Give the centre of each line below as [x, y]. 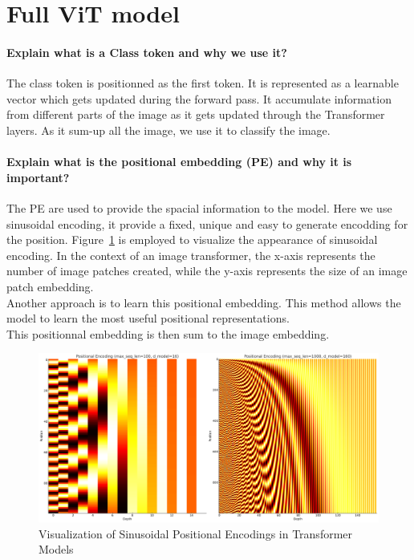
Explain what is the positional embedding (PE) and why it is [179, 162]
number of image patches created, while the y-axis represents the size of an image [207, 271]
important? [38, 177]
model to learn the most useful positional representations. [148, 318]
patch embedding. [50, 286]
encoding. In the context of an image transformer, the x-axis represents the [191, 255]
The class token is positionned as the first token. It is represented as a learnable [203, 83]
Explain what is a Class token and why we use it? [147, 52]
